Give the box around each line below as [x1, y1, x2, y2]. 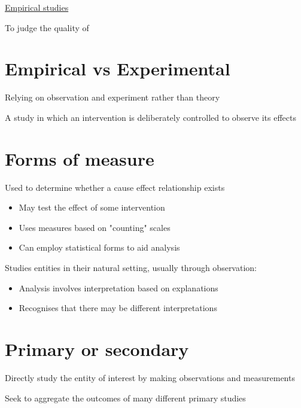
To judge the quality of [5, 21, 89, 34]
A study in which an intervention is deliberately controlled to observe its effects [5, 111, 297, 123]
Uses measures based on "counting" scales [19, 221, 171, 233]
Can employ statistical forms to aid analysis [19, 241, 180, 254]
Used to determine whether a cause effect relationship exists [5, 181, 225, 193]
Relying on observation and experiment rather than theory [5, 91, 220, 103]
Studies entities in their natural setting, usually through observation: [5, 261, 257, 273]
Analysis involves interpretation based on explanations [19, 281, 218, 294]
